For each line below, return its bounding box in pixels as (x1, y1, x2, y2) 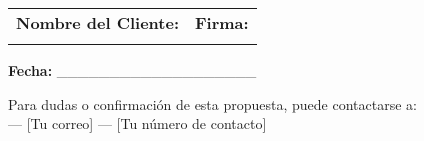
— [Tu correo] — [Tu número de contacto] (8, 113, 267, 134)
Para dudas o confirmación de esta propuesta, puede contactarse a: (8, 93, 417, 114)
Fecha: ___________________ (8, 60, 257, 80)
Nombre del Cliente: (16, 11, 180, 34)
